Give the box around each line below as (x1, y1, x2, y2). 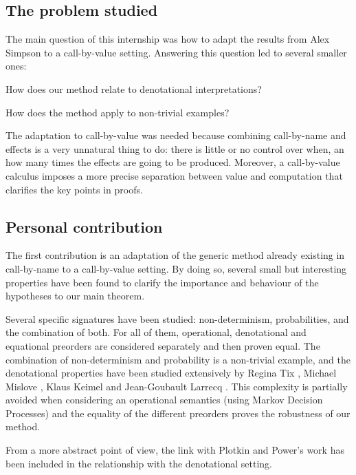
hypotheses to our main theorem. (5, 288, 145, 303)
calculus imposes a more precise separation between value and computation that (5, 168, 343, 182)
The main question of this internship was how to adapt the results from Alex (5, 32, 330, 46)
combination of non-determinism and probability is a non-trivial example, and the (5, 352, 351, 366)
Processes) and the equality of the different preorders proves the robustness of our (5, 405, 351, 420)
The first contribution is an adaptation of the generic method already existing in (5, 248, 345, 262)
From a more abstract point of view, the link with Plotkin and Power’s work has (5, 443, 344, 457)
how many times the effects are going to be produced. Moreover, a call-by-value (5, 155, 340, 169)
